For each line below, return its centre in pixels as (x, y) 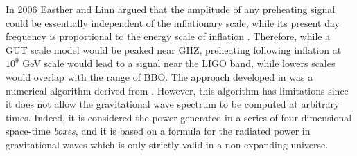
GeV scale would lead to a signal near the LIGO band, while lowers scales (179, 63)
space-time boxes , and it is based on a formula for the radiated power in (158, 131)
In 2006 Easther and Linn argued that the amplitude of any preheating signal (171, 9)
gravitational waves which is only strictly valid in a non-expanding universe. (167, 144)
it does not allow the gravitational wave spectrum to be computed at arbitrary (173, 104)
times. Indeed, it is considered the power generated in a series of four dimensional (179, 117)
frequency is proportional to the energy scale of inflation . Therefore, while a (168, 36)
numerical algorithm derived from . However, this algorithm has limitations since (177, 90)
